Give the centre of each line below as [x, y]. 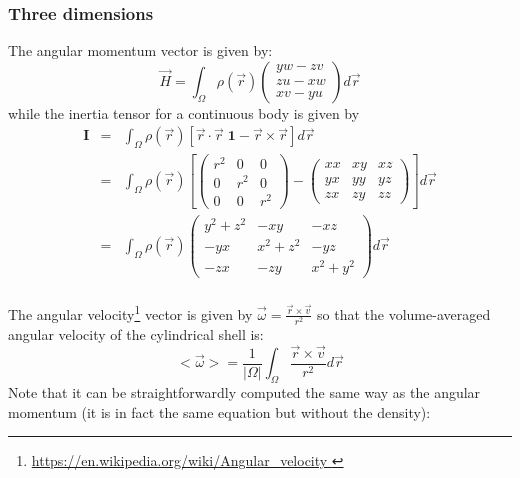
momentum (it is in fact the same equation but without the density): [219, 411]
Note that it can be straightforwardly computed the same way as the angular [244, 392]
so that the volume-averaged [404, 313]
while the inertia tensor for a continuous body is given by [184, 112]
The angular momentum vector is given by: [140, 50]
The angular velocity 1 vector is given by [130, 312]
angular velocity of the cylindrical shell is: [136, 333]
